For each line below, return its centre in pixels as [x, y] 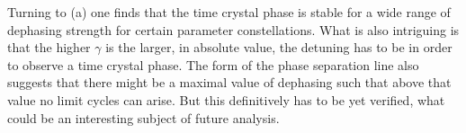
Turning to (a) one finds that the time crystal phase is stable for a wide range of [229, 12]
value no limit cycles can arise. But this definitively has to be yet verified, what [226, 99]
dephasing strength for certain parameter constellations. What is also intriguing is [233, 29]
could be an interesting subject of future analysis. [143, 117]
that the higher [49, 47]
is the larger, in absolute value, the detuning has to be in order [279, 47]
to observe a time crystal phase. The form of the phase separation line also [213, 64]
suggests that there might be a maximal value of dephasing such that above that [229, 82]
